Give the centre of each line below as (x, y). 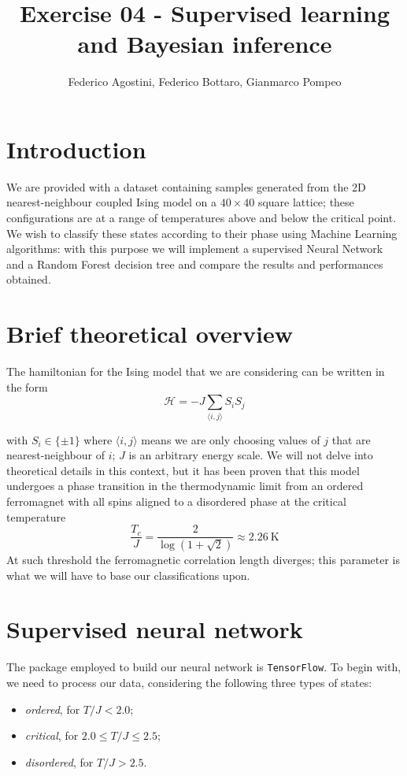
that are (351, 439)
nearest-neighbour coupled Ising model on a (112, 202)
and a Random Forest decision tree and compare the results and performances (195, 264)
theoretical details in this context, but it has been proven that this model (183, 470)
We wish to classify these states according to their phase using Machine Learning (202, 233)
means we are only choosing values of (231, 439)
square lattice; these (306, 202)
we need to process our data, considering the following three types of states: (189, 683)
